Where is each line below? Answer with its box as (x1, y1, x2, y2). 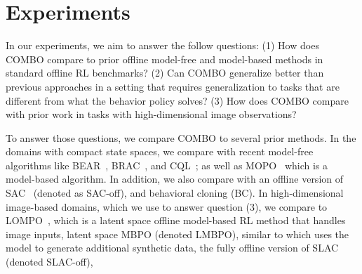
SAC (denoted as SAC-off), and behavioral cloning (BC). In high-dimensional (6, 185, 344, 200)
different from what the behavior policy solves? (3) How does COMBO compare (6, 93, 349, 107)
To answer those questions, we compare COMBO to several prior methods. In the (6, 130, 356, 145)
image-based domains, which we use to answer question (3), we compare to (6, 199, 328, 214)
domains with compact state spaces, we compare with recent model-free (6, 144, 314, 159)
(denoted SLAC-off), (6, 254, 93, 269)
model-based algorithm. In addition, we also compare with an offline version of (6, 171, 344, 186)
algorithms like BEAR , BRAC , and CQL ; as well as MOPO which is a (6, 157, 328, 172)
